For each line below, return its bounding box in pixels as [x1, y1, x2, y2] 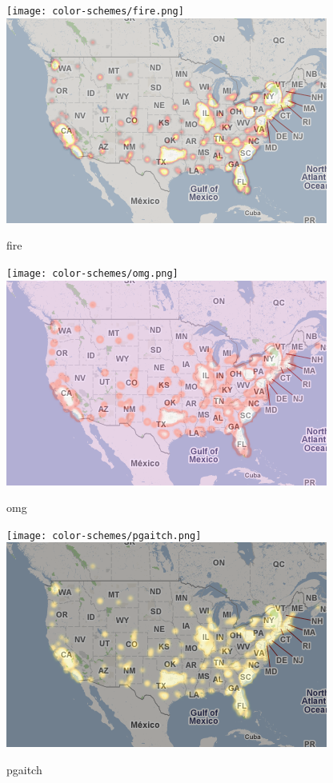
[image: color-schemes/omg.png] [6, 267, 179, 279]
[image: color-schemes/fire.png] [6, 6, 184, 17]
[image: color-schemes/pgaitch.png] [6, 529, 202, 541]
